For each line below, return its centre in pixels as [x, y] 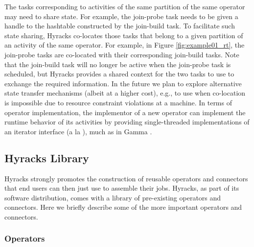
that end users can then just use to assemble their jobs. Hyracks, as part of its [122, 188]
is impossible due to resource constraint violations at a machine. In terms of [118, 102]
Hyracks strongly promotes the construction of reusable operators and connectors [126, 178]
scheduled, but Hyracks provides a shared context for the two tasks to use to [119, 74]
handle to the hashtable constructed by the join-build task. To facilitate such [120, 26]
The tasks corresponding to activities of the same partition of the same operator [125, 6]
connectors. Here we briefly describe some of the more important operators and [123, 207]
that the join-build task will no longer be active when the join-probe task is [118, 64]
